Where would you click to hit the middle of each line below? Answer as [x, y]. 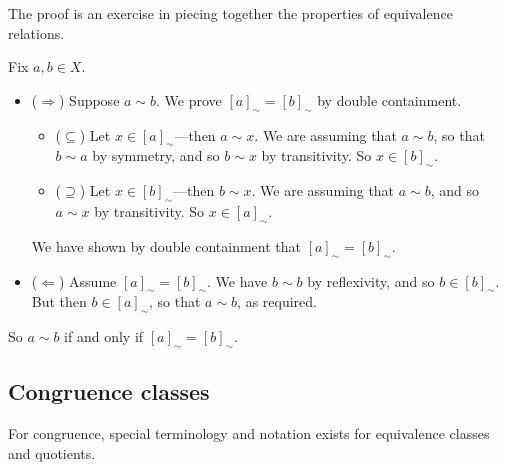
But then [59, 301]
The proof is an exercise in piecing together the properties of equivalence [230, 13]
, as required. [277, 301]
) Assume [87, 280]
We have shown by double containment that [166, 245]
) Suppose [89, 99]
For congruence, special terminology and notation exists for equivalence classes [249, 433]
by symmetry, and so [156, 155]
